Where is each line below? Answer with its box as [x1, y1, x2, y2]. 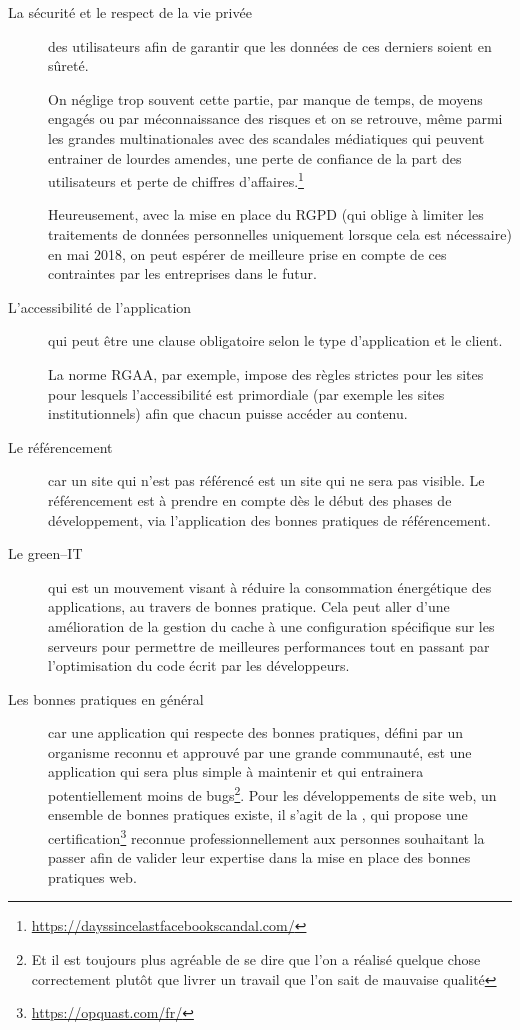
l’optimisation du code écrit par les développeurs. [48, 655, 350, 676]
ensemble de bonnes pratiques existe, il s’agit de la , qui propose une [48, 804, 468, 825]
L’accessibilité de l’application [8, 296, 192, 317]
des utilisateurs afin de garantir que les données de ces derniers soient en [48, 35, 492, 56]
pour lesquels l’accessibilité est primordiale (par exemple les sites [48, 383, 445, 404]
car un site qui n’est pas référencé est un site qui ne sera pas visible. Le [48, 470, 485, 491]
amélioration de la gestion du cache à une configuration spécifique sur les [48, 615, 495, 636]
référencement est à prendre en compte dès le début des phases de [48, 489, 452, 510]
